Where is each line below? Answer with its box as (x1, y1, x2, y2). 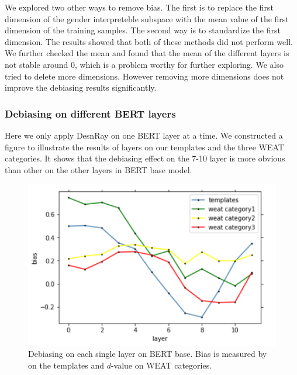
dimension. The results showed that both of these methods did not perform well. (5, 35, 293, 47)
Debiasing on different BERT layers (5, 106, 176, 121)
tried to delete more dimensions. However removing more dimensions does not (5, 70, 284, 82)
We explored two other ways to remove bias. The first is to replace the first (5, 1, 274, 13)
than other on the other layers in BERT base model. (5, 163, 192, 176)
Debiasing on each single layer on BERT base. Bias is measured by (28, 348, 267, 360)
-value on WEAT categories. (110, 359, 212, 371)
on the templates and (28, 359, 104, 371)
